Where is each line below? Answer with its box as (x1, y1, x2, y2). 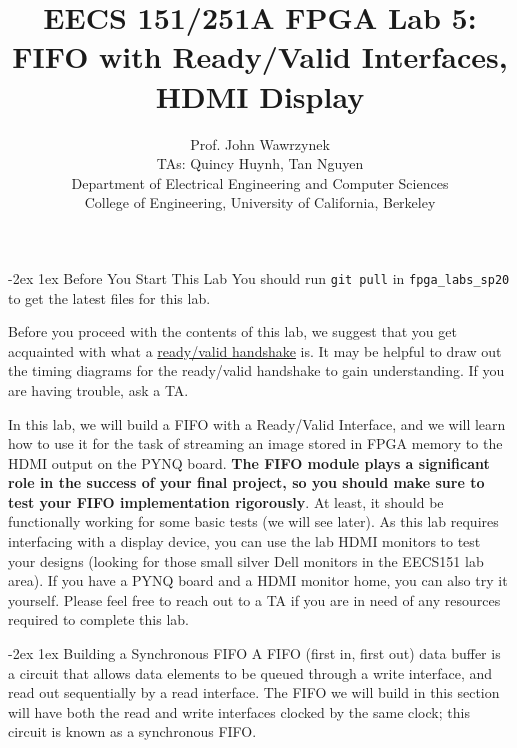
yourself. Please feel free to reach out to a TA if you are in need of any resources (8, 589, 501, 610)
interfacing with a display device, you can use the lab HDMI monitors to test (8, 531, 481, 552)
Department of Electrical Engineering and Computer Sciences (71, 172, 449, 193)
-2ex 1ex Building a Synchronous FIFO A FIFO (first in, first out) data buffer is (8, 643, 501, 664)
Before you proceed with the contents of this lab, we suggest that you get (8, 321, 457, 342)
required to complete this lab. (8, 609, 189, 630)
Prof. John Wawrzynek (190, 133, 330, 154)
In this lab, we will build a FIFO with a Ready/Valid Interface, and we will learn (8, 413, 506, 434)
